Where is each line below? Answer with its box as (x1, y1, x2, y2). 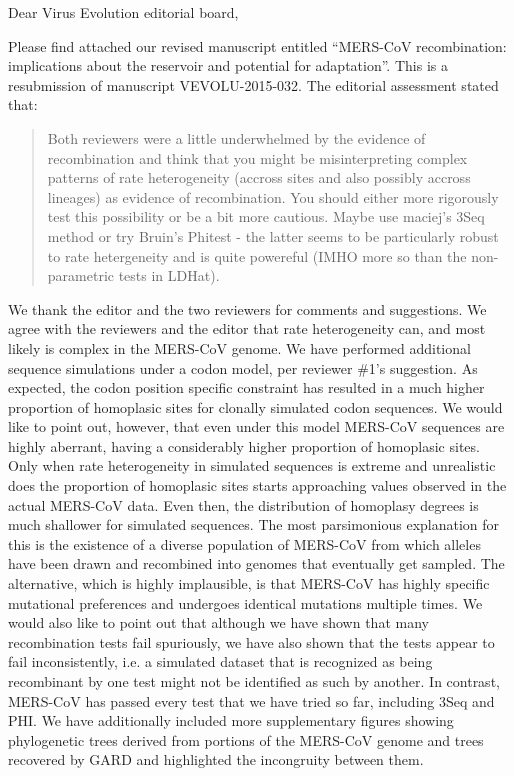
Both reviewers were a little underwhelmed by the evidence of (47, 127, 426, 148)
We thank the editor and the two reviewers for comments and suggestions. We (8, 298, 487, 319)
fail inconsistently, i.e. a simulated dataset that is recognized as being (8, 651, 433, 672)
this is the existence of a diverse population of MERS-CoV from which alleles (8, 533, 481, 554)
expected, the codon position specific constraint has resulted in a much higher (8, 377, 485, 398)
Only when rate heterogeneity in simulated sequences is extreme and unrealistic (8, 455, 496, 476)
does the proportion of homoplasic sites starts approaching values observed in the (8, 475, 507, 496)
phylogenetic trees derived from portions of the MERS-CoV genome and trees (8, 729, 484, 750)
